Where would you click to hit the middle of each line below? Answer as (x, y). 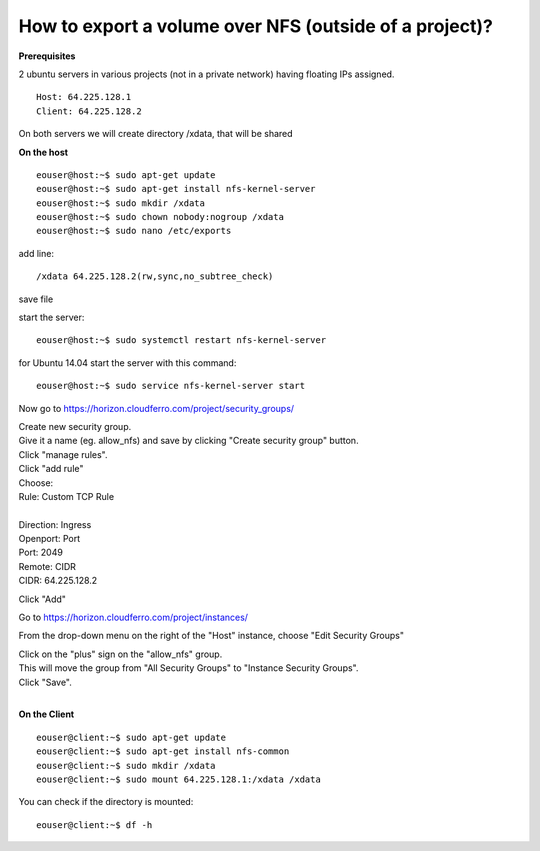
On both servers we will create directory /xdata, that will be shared (156, 134)
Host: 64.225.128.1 (84, 97)
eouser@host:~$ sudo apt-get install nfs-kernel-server (176, 189)
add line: (36, 253)
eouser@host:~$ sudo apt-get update (126, 174)
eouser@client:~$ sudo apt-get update (131, 737)
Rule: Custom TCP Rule (66, 496)
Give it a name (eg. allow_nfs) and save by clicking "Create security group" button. (188, 441)
